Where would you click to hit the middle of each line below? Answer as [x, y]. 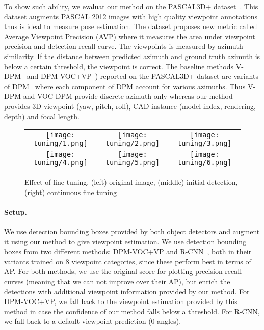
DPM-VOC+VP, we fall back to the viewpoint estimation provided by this [121, 301]
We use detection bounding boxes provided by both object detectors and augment [132, 231]
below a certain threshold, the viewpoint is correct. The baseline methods [119, 66]
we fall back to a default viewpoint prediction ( [78, 321]
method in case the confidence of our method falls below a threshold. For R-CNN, [132, 311]
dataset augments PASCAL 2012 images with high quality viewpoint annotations [131, 16]
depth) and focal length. [42, 116]
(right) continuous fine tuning [71, 192]
